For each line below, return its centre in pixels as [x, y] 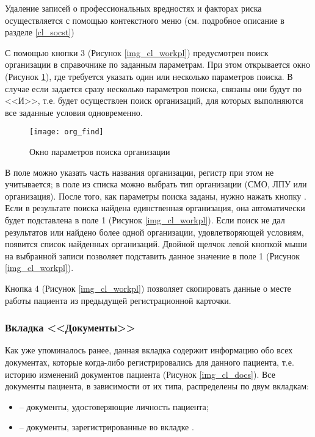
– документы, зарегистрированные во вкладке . [107, 427]
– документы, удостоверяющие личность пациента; [114, 406]
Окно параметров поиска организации [100, 151]
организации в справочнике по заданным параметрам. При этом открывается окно [157, 64]
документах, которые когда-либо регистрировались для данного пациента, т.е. [150, 362]
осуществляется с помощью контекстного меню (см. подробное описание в [145, 20]
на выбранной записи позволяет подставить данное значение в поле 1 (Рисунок [153, 255]
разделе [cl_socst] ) [40, 32]
